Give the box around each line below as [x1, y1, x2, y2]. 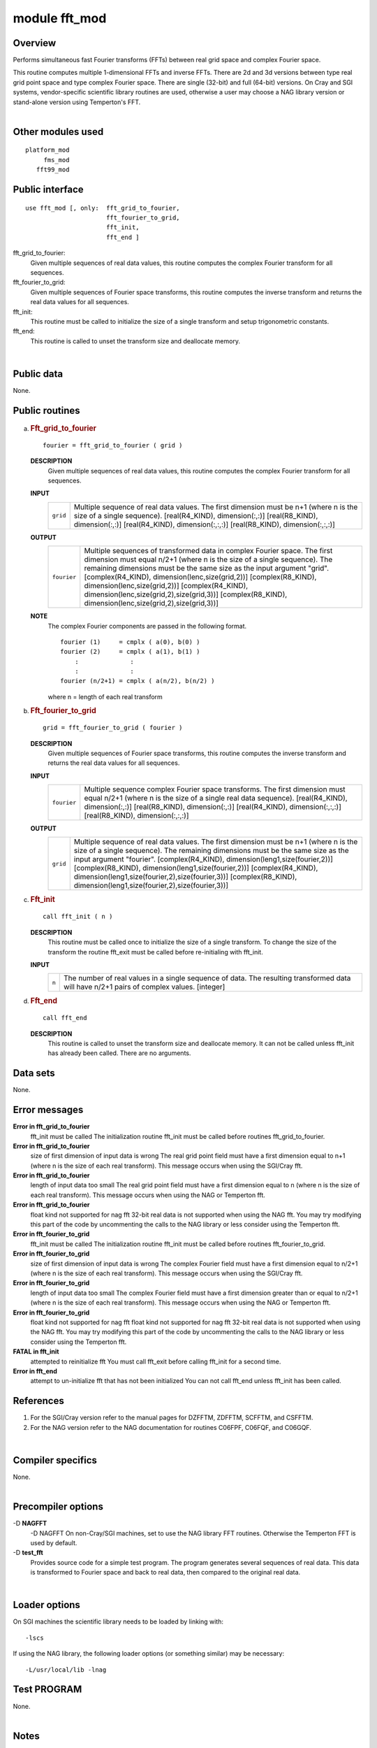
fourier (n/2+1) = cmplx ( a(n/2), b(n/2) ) [60, 677, 216, 685]
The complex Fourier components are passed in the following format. [47, 622, 247, 630]
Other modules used [13, 126, 104, 138]
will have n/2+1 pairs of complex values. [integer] [64, 982, 226, 992]
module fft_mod [13, 10, 107, 26]
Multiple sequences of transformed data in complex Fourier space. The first [84, 546, 333, 556]
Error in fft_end [13, 1367, 57, 1375]
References [13, 1395, 64, 1407]
